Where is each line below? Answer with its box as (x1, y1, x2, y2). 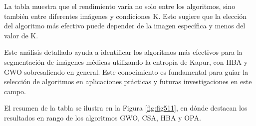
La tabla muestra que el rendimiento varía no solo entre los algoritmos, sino (4, 1, 236, 11)
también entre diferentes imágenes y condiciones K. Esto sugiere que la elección (4, 10, 247, 21)
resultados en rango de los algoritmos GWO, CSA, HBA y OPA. (4, 112, 201, 123)
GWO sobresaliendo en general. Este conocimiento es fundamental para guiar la (4, 66, 249, 77)
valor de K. (4, 30, 38, 40)
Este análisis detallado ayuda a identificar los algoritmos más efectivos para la (4, 47, 243, 57)
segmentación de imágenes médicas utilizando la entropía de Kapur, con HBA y (4, 56, 248, 67)
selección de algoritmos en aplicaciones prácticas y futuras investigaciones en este (4, 76, 252, 87)
